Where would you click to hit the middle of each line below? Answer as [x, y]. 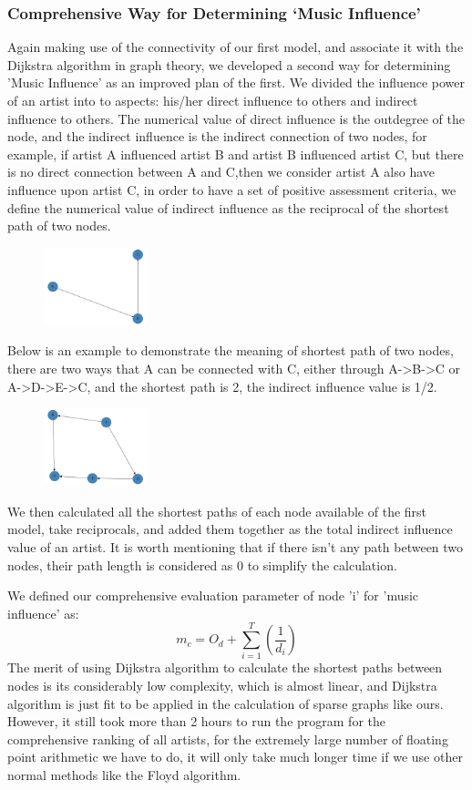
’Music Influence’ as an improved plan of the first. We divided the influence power [236, 82]
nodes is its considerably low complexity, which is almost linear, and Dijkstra [222, 686]
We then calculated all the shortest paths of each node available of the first [217, 511]
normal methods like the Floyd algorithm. [124, 775]
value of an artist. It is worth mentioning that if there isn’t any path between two [236, 546]
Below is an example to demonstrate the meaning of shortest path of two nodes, [231, 350]
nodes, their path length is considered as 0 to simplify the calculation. [202, 564]
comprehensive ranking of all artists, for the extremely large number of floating [228, 739]
